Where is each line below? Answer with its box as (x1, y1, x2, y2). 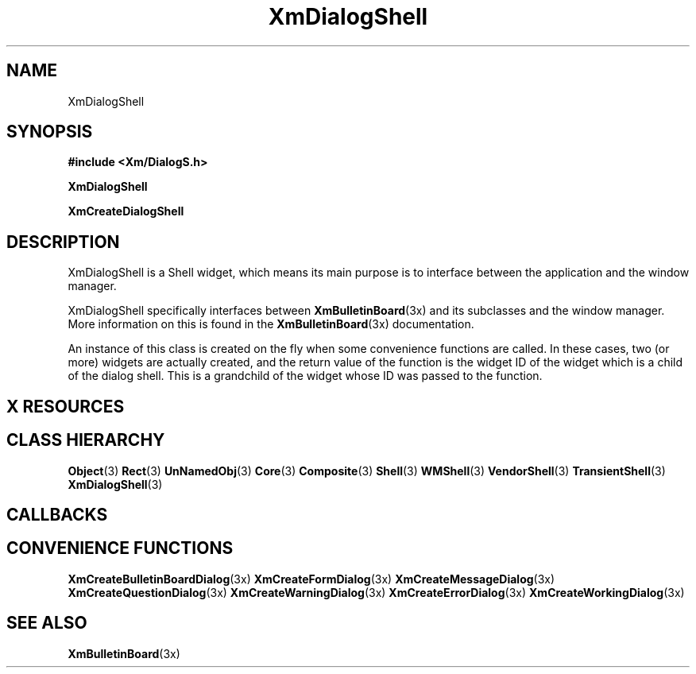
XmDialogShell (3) (68, 477, 163, 491)
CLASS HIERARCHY (6, 430, 165, 451)
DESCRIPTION (6, 231, 120, 252)
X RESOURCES (6, 396, 125, 416)
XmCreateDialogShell (68, 204, 184, 219)
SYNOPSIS (6, 122, 93, 142)
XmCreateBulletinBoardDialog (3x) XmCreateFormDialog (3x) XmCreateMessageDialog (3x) (68, 571, 555, 586)
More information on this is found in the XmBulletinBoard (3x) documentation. (68, 317, 474, 331)
